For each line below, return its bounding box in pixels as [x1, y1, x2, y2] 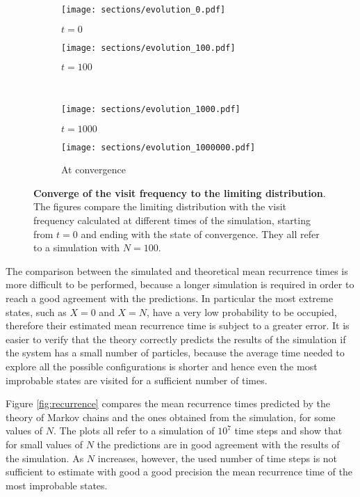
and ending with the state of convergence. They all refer [81, 226, 320, 241]
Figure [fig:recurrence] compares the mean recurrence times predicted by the [6, 396, 330, 411]
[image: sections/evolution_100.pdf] [61, 42, 236, 53]
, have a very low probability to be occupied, [147, 304, 337, 319]
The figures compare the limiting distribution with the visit [33, 199, 286, 214]
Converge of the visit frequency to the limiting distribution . [33, 185, 326, 200]
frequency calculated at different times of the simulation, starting [33, 213, 311, 227]
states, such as [6, 304, 67, 319]
